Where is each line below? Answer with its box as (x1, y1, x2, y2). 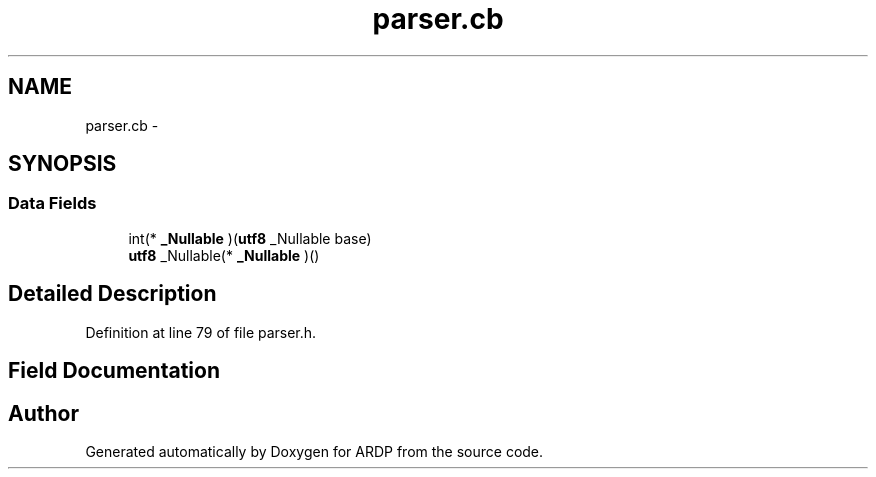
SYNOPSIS (8, 151, 117, 177)
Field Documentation (8, 358, 220, 384)
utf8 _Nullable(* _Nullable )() (128, 246, 320, 264)
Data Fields (8, 193, 97, 214)
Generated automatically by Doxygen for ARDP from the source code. (85, 442, 544, 460)
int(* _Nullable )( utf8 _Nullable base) (128, 229, 372, 247)
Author (8, 400, 79, 426)
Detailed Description (8, 281, 217, 307)
